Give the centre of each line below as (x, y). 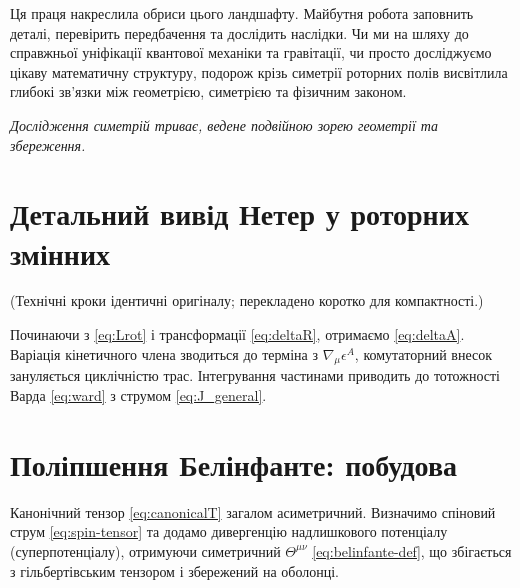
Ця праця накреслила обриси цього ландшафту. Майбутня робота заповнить (242, 13)
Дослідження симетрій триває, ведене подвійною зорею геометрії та (224, 124)
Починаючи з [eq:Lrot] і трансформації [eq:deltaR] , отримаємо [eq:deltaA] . (237, 334)
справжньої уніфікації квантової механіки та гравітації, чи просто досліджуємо (251, 52)
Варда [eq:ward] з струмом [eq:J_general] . (138, 395)
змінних (60, 252)
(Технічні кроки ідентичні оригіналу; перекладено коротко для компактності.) (247, 300)
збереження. (48, 144)
